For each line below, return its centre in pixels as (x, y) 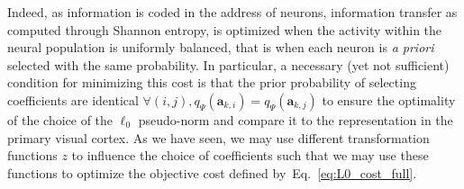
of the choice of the (60, 119)
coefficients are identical (73, 99)
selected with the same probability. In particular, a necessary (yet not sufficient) (228, 64)
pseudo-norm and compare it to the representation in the (296, 119)
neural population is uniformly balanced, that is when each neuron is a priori (221, 47)
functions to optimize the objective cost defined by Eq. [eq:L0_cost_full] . (212, 172)
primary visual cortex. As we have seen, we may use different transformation (218, 137)
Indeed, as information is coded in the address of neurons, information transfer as (232, 12)
